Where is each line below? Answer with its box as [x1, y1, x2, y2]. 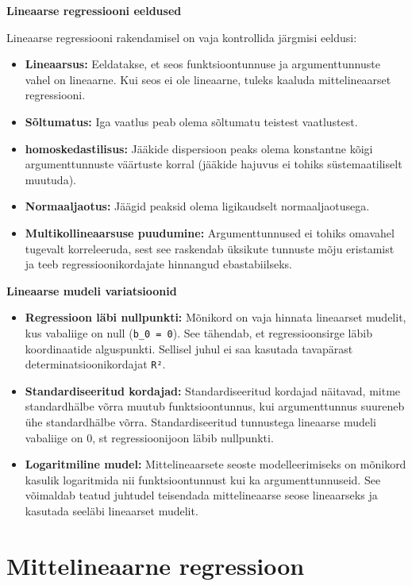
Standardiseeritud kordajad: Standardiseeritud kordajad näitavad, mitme [25, 382, 401, 399]
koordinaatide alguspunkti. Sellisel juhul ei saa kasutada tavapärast [25, 340, 353, 357]
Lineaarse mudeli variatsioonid [6, 282, 177, 299]
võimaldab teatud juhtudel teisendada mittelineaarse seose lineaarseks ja [25, 487, 378, 503]
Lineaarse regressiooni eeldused [6, 2, 182, 18]
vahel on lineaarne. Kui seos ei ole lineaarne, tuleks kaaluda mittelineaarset [25, 71, 391, 87]
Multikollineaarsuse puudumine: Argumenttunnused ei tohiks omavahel [25, 224, 395, 241]
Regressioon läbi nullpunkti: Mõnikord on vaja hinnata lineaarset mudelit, [25, 309, 406, 326]
